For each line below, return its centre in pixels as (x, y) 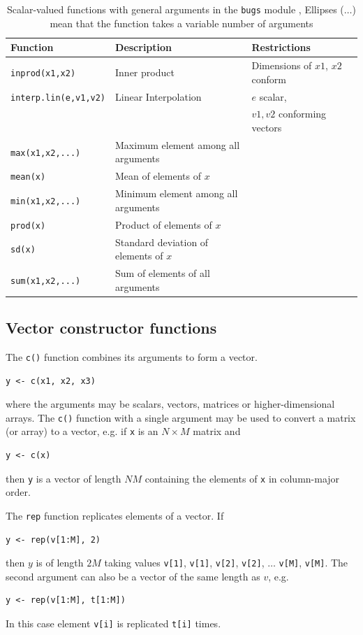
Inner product (145, 72)
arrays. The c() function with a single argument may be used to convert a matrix (181, 417)
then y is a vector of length (64, 478)
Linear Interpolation (158, 96)
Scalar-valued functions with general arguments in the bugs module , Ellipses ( (176, 9)
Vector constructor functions (111, 328)
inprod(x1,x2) (43, 73)
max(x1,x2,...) (46, 153)
